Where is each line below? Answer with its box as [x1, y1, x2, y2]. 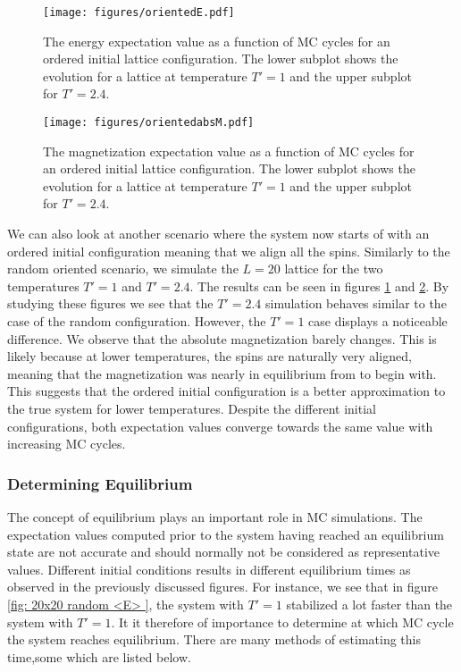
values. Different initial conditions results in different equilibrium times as [7, 559, 411, 578]
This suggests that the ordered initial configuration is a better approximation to [7, 382, 446, 400]
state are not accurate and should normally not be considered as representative [7, 542, 440, 561]
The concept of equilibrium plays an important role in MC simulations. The [7, 508, 423, 525]
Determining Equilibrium [7, 472, 193, 494]
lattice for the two [284, 259, 383, 278]
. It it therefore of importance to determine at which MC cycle [111, 612, 454, 631]
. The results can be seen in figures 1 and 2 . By [189, 276, 449, 295]
